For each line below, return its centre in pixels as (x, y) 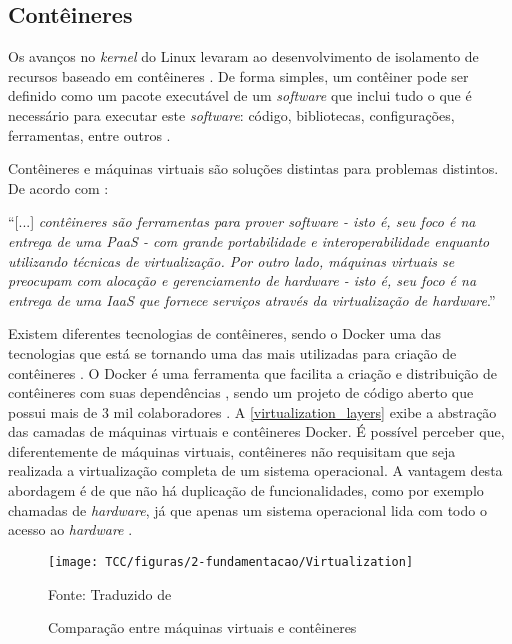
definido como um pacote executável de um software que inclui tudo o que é (240, 95)
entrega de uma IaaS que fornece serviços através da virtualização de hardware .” (252, 299)
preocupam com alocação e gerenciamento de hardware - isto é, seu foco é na (242, 280)
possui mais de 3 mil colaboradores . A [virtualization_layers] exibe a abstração (252, 411)
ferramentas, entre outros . (89, 134)
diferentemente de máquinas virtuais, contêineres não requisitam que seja (232, 450)
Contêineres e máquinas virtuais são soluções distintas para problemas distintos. (253, 168)
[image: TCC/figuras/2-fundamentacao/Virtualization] (231, 561)
